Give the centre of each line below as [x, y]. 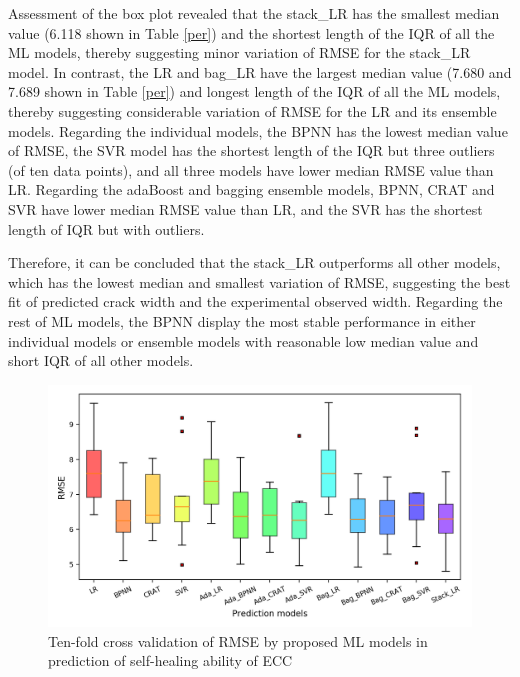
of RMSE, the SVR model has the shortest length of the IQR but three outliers [251, 150]
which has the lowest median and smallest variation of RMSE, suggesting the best [259, 281]
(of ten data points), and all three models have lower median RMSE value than [251, 169]
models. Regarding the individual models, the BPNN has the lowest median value [258, 130]
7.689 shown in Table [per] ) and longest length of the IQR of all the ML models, [254, 91]
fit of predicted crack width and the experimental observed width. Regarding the [255, 301]
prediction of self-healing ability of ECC [170, 660]
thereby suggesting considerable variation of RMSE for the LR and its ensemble [252, 110]
